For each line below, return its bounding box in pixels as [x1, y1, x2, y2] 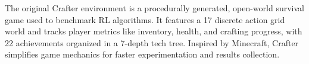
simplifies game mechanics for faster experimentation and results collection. [5, 48, 280, 60]
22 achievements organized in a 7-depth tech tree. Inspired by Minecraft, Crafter [5, 36, 299, 49]
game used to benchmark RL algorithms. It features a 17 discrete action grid [5, 13, 285, 25]
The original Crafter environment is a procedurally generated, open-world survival [5, 2, 305, 14]
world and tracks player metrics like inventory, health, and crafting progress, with [5, 25, 302, 37]
